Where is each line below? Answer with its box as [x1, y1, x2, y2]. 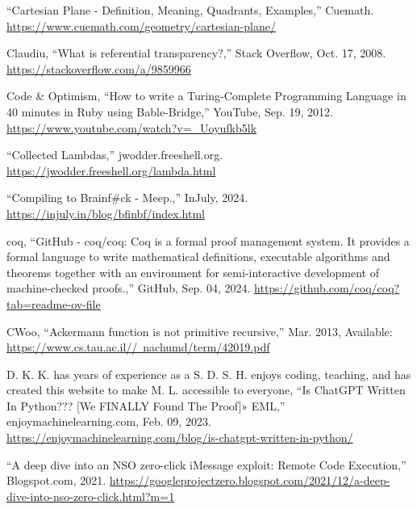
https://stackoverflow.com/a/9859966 [6, 60, 191, 77]
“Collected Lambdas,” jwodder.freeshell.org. [6, 146, 223, 163]
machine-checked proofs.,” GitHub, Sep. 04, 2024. [6, 280, 251, 297]
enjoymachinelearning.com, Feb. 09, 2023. [6, 413, 211, 430]
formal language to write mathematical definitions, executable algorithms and [6, 248, 390, 265]
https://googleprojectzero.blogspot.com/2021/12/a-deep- [109, 472, 390, 489]
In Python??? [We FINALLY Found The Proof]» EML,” [6, 397, 286, 414]
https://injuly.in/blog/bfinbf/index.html [6, 204, 205, 221]
